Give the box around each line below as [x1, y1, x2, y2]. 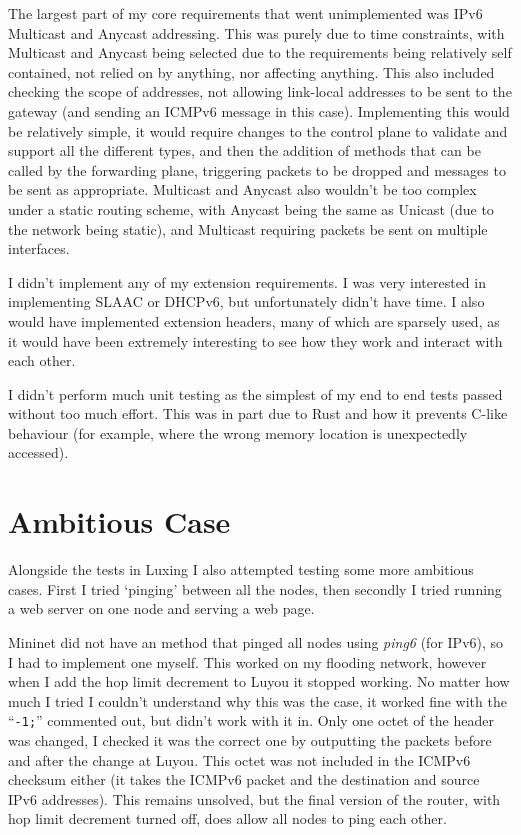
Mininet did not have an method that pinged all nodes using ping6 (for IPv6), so [8, 631, 504, 652]
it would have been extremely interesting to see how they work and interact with [8, 330, 503, 351]
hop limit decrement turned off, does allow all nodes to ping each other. [8, 808, 447, 829]
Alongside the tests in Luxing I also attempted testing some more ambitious [8, 559, 474, 580]
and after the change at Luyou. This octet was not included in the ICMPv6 [8, 749, 471, 770]
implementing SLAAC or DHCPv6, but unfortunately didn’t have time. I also [8, 291, 485, 312]
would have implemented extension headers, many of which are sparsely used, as [8, 310, 500, 331]
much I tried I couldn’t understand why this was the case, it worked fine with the [8, 690, 507, 711]
